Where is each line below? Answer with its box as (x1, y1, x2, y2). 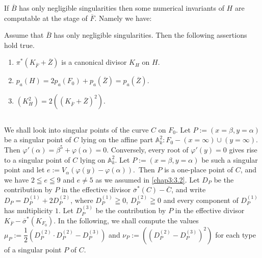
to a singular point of (4, 154, 70, 165)
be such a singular (201, 154, 258, 165)
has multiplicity (4, 205, 53, 216)
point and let (4, 164, 45, 175)
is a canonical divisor (61, 57, 127, 67)
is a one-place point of (164, 164, 233, 175)
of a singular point (4, 244, 62, 254)
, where (70, 194, 93, 205)
